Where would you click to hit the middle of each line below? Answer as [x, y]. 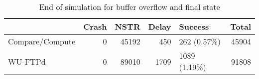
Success [194, 26]
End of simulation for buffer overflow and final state [129, 7]
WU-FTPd [27, 61]
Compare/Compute [42, 41]
